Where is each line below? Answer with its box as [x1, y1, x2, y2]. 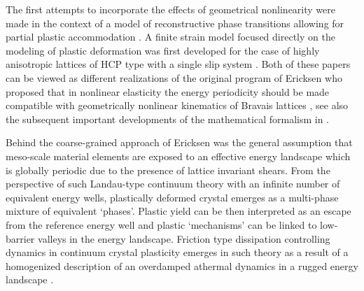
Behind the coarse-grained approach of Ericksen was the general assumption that [6, 135, 353, 150]
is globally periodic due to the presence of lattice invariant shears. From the [6, 162, 330, 177]
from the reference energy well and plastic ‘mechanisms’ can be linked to [6, 217, 317, 232]
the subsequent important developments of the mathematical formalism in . [6, 111, 329, 126]
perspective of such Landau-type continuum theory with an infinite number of [6, 176, 340, 191]
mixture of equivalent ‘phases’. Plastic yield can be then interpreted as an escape [6, 204, 351, 218]
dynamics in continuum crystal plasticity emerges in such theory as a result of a [6, 245, 349, 260]
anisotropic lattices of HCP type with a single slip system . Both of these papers [6, 57, 351, 71]
